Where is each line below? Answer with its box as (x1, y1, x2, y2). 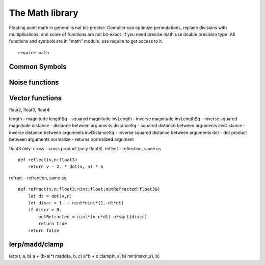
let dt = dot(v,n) (27, 193, 73, 199)
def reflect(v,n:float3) (18, 157, 78, 163)
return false (27, 228, 59, 233)
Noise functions (9, 78, 59, 86)
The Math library (9, 7, 79, 18)
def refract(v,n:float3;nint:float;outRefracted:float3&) (18, 186, 160, 192)
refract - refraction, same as (9, 175, 66, 181)
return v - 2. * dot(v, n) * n (27, 164, 104, 169)
